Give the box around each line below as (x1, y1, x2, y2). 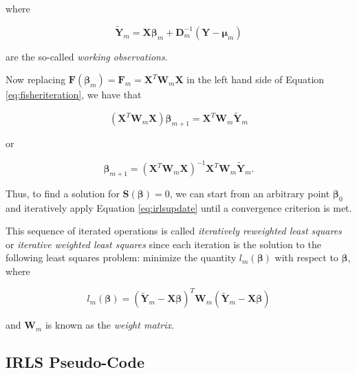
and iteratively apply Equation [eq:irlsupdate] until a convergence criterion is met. (6, 200, 352, 214)
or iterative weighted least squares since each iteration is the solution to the (6, 236, 321, 251)
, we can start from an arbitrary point (169, 186, 330, 200)
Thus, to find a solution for (6, 186, 120, 200)
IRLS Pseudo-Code (6, 351, 145, 373)
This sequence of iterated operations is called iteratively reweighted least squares (6, 223, 342, 238)
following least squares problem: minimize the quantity (6, 250, 237, 265)
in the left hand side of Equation (186, 72, 325, 87)
